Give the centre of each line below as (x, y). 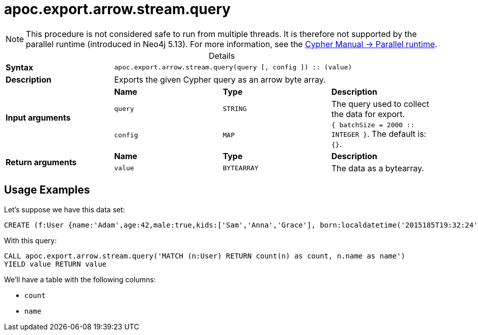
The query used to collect (380, 104)
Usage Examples (47, 190)
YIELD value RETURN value (55, 264)
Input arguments (38, 118)
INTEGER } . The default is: (379, 134)
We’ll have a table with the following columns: (80, 279)
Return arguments (41, 162)
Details (222, 55)
